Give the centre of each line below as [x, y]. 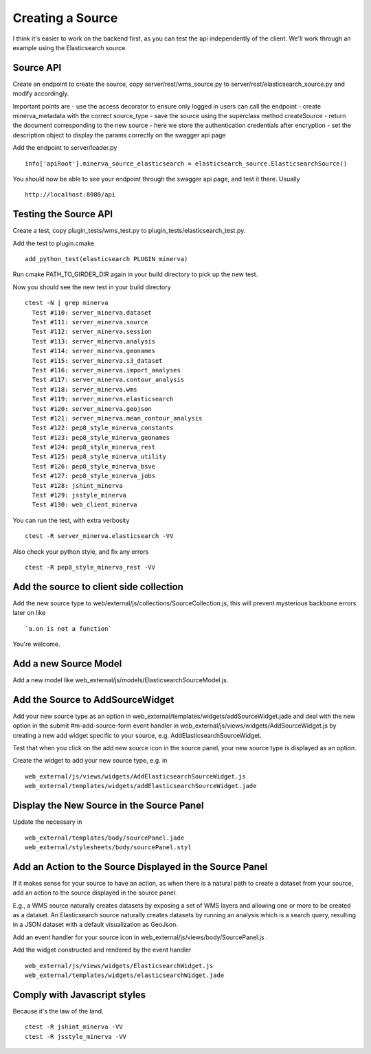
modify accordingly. [41, 93]
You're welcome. [37, 644]
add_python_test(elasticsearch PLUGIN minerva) [106, 259]
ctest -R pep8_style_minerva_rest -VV [90, 567]
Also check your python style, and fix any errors [81, 551]
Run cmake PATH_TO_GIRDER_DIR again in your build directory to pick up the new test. [135, 274]
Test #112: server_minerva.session [92, 332]
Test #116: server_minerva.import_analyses [106, 370]
